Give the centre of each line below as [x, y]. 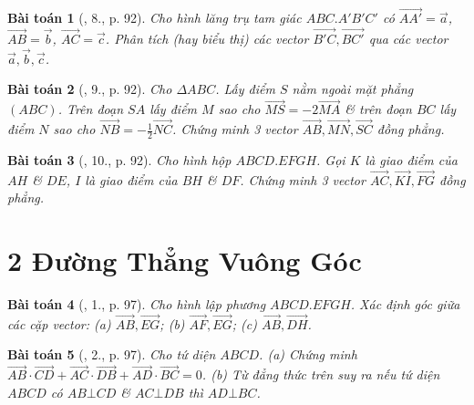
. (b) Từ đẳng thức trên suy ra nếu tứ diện [321, 374]
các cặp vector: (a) [59, 323]
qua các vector [408, 39]
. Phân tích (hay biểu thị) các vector [207, 39]
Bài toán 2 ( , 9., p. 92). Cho [90, 89]
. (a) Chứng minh [308, 354]
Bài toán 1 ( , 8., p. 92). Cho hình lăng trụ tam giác [155, 18]
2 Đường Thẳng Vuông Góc [185, 260]
